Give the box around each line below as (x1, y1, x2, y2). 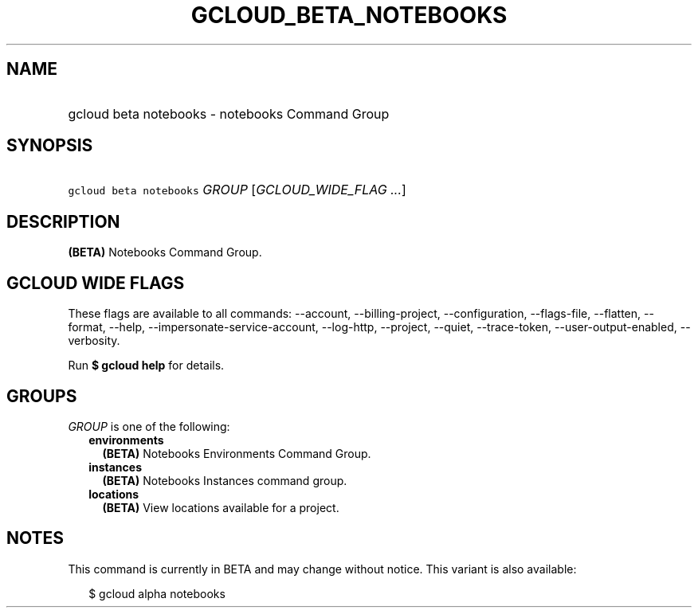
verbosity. (68, 334, 120, 348)
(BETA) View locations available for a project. (102, 500, 339, 514)
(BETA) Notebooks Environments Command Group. (102, 446, 371, 460)
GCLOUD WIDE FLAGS (6, 272, 185, 293)
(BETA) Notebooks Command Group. (68, 245, 262, 260)
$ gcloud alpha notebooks (88, 586, 225, 600)
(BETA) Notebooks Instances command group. (102, 473, 347, 487)
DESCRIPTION (6, 211, 120, 232)
